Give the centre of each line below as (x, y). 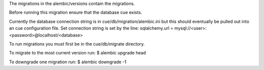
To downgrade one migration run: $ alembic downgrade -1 (68, 62)
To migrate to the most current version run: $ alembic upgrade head (77, 53)
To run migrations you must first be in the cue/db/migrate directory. (77, 44)
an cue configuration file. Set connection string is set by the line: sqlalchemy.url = (91, 28)
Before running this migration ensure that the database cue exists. (76, 13)
